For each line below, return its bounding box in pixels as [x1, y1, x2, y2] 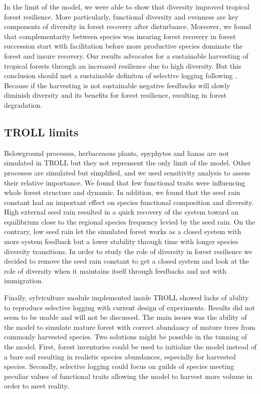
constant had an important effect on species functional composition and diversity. [4, 196, 254, 207]
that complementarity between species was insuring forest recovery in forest [4, 31, 236, 41]
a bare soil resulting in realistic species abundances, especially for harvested [4, 351, 236, 361]
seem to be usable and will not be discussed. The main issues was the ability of [4, 312, 247, 322]
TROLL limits [4, 124, 79, 139]
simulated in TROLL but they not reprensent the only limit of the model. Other [4, 157, 251, 168]
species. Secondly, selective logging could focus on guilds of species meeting [4, 361, 234, 371]
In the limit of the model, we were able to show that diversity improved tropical [4, 2, 249, 12]
